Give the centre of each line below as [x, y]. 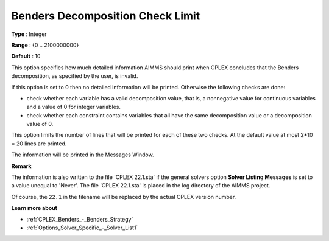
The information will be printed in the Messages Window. [83, 155]
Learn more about [34, 208]
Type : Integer [29, 34]
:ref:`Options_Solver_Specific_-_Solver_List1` [82, 228]
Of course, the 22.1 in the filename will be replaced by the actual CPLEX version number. [124, 197]
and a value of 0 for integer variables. [74, 107]
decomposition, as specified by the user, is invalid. [75, 76]
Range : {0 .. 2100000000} [45, 45]
